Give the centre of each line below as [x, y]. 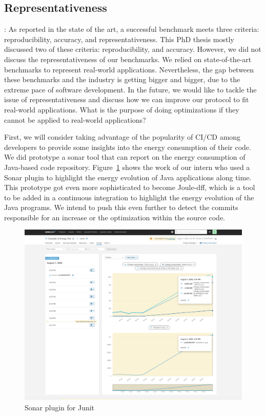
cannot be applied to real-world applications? [75, 119]
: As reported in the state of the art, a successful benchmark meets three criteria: [132, 29]
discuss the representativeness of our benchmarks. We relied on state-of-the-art [128, 59]
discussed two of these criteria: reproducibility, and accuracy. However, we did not [133, 49]
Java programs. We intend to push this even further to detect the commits [121, 207]
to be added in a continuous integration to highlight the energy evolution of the [129, 197]
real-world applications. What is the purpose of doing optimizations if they [122, 109]
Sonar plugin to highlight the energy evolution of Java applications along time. [128, 177]
